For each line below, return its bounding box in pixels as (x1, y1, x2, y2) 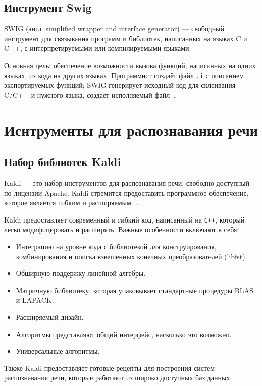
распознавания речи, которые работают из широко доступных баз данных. (4, 372, 232, 383)
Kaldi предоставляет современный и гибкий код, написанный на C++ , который (4, 214, 245, 225)
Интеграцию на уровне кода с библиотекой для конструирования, (16, 241, 217, 252)
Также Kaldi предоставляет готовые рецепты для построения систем (4, 362, 215, 373)
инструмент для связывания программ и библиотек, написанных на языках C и (4, 33, 247, 43)
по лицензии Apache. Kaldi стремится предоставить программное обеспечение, (4, 187, 249, 198)
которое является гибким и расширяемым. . (4, 197, 139, 208)
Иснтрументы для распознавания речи (4, 119, 258, 140)
